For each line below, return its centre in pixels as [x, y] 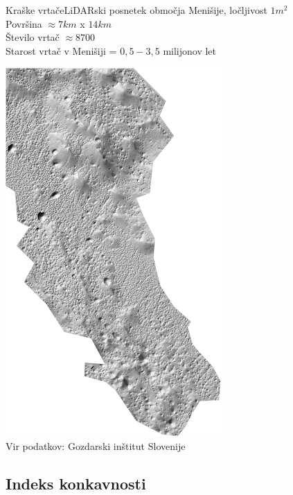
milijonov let [190, 50]
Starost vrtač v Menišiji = [61, 50]
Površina [24, 23]
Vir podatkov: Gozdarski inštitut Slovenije [96, 446]
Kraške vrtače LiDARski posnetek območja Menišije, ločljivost [136, 10]
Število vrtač [33, 37]
